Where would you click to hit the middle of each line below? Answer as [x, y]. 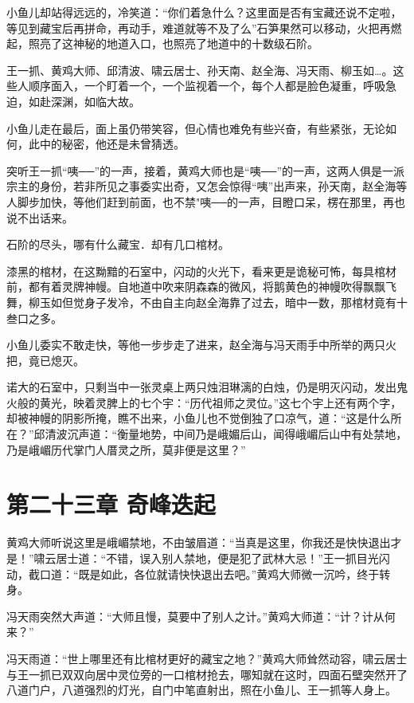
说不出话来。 [40, 217]
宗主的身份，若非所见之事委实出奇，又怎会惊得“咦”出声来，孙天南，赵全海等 [207, 186]
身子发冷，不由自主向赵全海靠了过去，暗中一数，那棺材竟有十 [246, 302]
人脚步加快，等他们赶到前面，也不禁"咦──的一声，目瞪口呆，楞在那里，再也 [206, 201]
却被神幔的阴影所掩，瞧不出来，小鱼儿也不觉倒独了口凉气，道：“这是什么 [199, 418]
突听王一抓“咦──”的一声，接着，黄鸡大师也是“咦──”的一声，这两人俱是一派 [206, 170]
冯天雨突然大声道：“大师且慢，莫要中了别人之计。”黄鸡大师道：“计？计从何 [201, 616]
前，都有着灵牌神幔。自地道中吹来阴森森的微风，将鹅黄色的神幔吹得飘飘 [196, 287]
